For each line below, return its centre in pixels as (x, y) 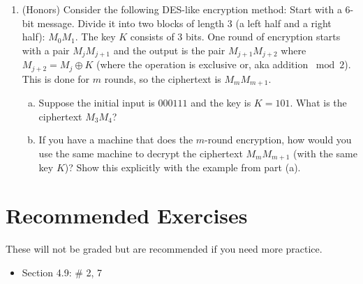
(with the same (325, 153)
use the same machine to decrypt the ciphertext (141, 153)
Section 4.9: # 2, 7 (62, 272)
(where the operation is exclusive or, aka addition (202, 64)
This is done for (56, 78)
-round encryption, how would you (278, 140)
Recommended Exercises (127, 215)
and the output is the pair (169, 50)
